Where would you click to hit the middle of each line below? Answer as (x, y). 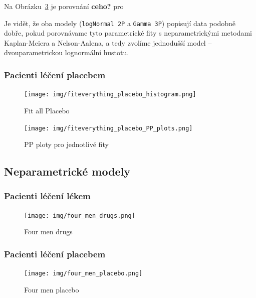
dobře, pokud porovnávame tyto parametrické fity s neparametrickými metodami (128, 33)
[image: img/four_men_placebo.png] (83, 274)
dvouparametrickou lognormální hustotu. (67, 52)
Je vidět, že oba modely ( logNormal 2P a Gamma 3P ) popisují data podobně (120, 23)
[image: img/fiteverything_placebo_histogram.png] (110, 95)
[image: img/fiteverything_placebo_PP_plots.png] (108, 128)
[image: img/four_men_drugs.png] (80, 215)
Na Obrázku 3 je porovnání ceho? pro (64, 6)
